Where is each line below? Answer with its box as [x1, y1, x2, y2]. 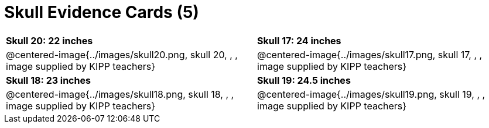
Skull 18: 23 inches [6, 74, 91, 86]
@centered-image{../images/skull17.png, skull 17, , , [257, 48, 483, 61]
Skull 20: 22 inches [6, 34, 93, 47]
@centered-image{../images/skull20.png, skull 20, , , [6, 48, 238, 61]
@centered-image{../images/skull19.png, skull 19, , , [257, 88, 485, 100]
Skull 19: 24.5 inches [257, 74, 351, 86]
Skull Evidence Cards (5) [4, 2, 199, 22]
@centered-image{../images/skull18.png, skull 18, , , [6, 88, 234, 100]
